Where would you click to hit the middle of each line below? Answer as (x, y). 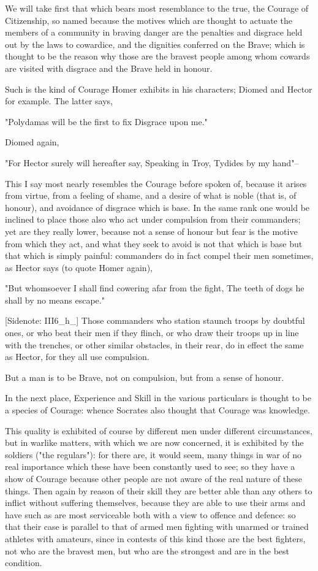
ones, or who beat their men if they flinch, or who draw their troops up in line (152, 333)
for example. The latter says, (59, 101)
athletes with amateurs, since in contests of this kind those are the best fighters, (155, 538)
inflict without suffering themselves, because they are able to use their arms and (155, 503)
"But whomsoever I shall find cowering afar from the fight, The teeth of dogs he (155, 288)
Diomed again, (32, 142)
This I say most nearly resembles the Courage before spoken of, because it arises (156, 183)
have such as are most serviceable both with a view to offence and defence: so (150, 514)
